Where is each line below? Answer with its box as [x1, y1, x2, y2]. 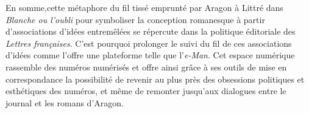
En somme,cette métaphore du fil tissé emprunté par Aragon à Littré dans [5, 1, 283, 13]
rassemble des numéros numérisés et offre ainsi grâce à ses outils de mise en [5, 60, 287, 73]
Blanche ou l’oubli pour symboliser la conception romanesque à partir [5, 13, 265, 26]
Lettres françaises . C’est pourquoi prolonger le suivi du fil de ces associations [5, 36, 292, 49]
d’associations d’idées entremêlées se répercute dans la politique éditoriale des [5, 25, 296, 38]
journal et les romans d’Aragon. [5, 96, 124, 109]
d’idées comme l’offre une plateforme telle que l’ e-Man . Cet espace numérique [5, 49, 295, 61]
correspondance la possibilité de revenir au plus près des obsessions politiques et [5, 72, 305, 85]
